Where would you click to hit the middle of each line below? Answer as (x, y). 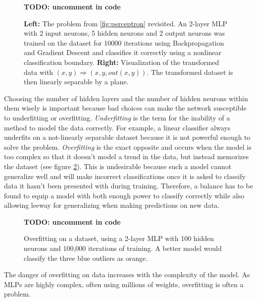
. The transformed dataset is (190, 72)
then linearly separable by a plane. (76, 82)
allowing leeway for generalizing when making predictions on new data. (112, 205)
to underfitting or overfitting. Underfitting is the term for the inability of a (117, 117)
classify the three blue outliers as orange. (86, 258)
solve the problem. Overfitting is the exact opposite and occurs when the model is (128, 147)
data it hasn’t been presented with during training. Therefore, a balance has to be (128, 186)
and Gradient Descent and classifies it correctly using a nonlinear (123, 52)
